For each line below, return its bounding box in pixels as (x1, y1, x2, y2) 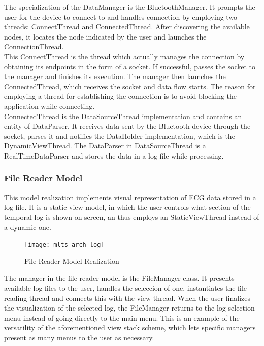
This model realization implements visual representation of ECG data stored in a (4, 191, 256, 202)
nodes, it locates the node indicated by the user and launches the (4, 31, 207, 42)
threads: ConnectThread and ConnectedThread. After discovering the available (4, 21, 250, 32)
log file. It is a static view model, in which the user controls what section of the (4, 202, 251, 212)
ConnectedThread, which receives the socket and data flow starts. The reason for (4, 81, 256, 91)
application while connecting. (4, 100, 95, 111)
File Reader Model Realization (24, 255, 119, 266)
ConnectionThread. (4, 41, 64, 52)
